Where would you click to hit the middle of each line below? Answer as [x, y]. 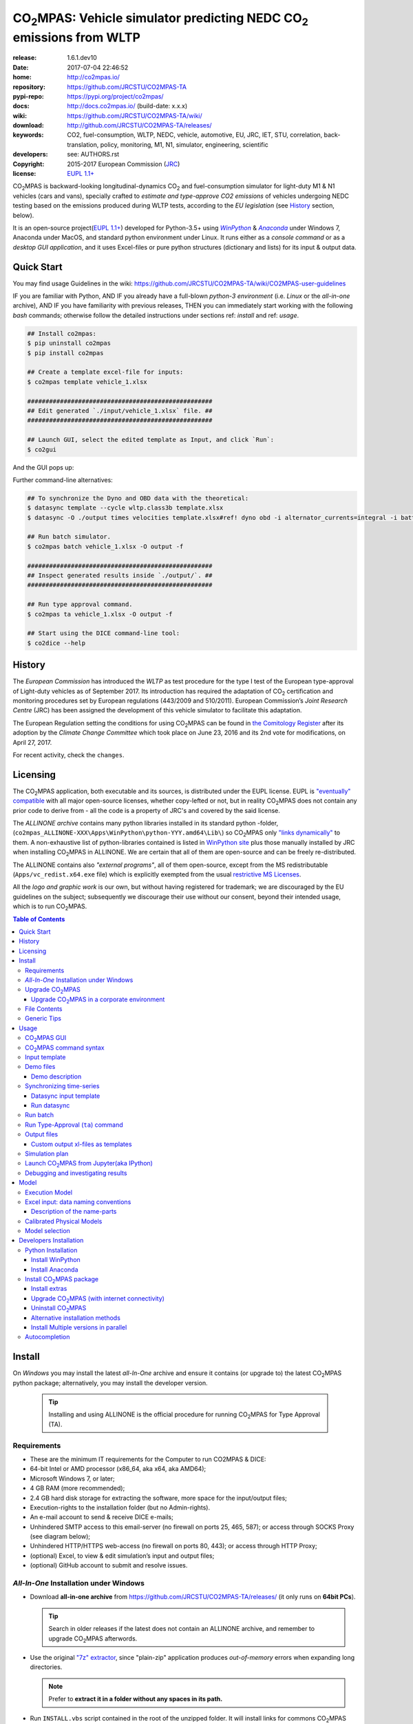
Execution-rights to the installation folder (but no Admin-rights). [120, 1507]
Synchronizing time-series [62, 1086]
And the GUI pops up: [43, 467]
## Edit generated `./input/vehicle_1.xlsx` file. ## [120, 411]
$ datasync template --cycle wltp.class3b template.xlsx [125, 508]
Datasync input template [66, 1096]
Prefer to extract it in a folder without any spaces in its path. [136, 1699]
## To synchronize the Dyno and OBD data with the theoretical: [138, 498]
